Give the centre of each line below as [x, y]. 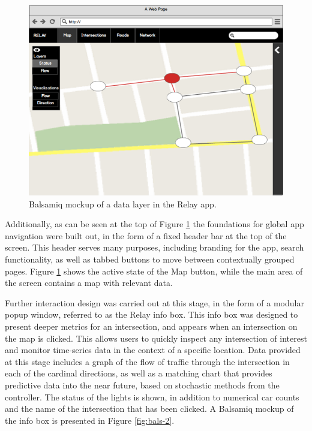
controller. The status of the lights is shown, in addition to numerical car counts [152, 397]
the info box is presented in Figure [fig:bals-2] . [90, 420]
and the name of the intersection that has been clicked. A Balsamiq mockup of [149, 409]
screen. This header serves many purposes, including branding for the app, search [154, 247]
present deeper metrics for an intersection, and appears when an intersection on [151, 326]
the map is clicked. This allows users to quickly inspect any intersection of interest [156, 338]
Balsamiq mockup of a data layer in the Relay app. [123, 204]
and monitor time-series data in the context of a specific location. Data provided [153, 350]
